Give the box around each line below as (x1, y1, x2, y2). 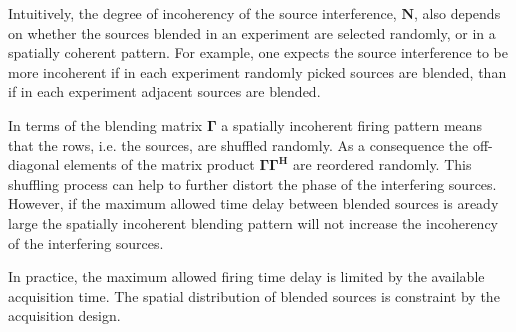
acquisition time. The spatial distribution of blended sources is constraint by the (8, 285, 500, 306)
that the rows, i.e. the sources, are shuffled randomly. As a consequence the (8, 134, 469, 155)
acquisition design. (8, 305, 121, 326)
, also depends (414, 3, 501, 23)
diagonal (8, 154, 60, 175)
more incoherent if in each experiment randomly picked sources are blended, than (8, 61, 507, 82)
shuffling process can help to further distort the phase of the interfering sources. (8, 173, 497, 194)
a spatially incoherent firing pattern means (221, 114, 483, 135)
